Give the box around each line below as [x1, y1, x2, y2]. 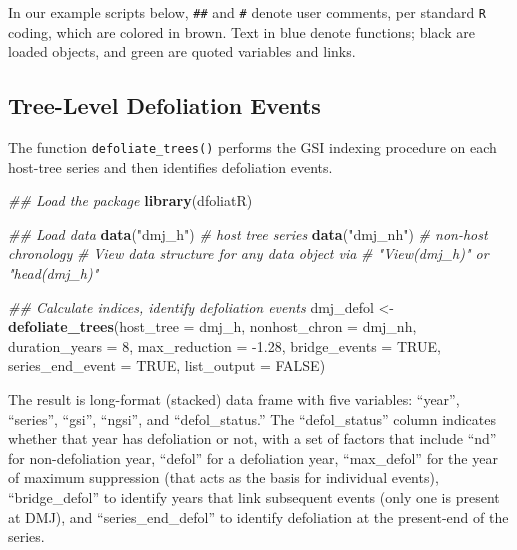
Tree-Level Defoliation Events [8, 90, 321, 121]
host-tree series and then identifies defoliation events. [8, 156, 333, 177]
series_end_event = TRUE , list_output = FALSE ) [8, 355, 326, 376]
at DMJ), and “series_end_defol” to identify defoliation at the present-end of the [8, 506, 509, 527]
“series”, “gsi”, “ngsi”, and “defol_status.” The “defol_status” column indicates [8, 408, 496, 429]
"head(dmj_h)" [8, 263, 99, 284]
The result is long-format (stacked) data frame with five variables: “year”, [8, 389, 460, 410]
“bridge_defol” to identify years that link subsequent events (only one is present [8, 487, 500, 508]
